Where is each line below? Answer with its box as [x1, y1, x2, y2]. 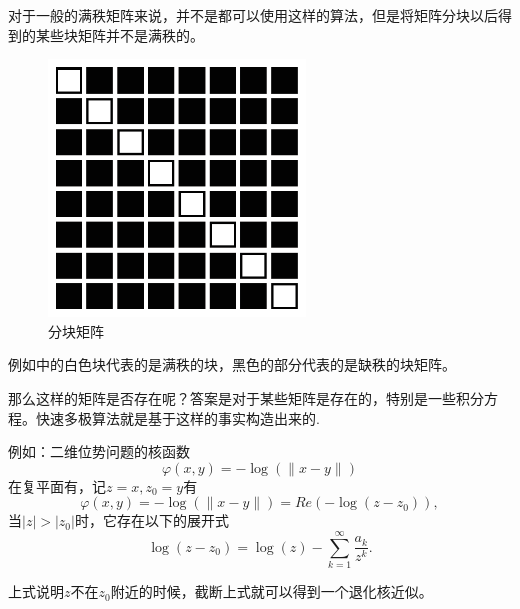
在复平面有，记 [8, 475, 106, 496]
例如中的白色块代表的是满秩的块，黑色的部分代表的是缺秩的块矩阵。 [8, 354, 456, 375]
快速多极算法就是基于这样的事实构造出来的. [35, 407, 320, 428]
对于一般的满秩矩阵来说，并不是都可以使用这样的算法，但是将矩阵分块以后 [8, 5, 498, 25]
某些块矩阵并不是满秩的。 [35, 24, 204, 45]
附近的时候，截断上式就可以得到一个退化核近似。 [110, 581, 433, 602]
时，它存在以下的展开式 [74, 510, 229, 531]
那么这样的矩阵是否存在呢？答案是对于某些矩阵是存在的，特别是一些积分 [8, 387, 484, 408]
